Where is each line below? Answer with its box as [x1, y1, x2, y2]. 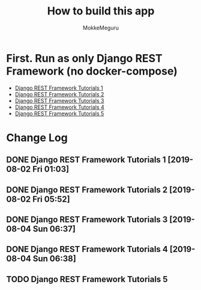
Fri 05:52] [32, 194, 70, 204]
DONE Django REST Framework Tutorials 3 [6, 215, 168, 225]
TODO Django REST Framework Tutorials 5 [6, 274, 168, 284]
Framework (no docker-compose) [6, 64, 178, 78]
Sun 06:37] [32, 224, 76, 234]
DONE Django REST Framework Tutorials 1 [6, 155, 166, 165]
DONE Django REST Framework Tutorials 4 [6, 244, 168, 255]
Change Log [6, 131, 68, 144]
